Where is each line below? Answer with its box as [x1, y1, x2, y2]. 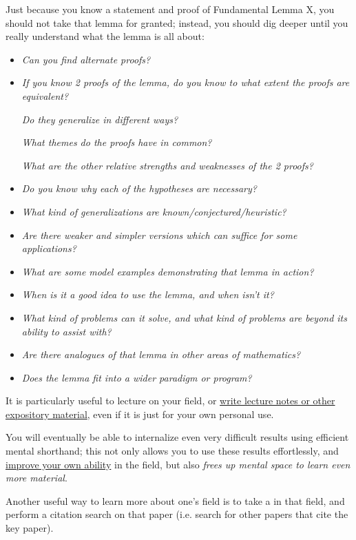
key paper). [6, 521, 54, 535]
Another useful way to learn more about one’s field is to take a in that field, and [6, 493, 345, 508]
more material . [6, 470, 67, 485]
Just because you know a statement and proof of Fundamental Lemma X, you [6, 2, 335, 16]
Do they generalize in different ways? [21, 112, 178, 126]
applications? [21, 241, 76, 256]
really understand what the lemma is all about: [6, 29, 205, 43]
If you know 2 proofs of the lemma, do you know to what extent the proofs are [21, 75, 350, 90]
